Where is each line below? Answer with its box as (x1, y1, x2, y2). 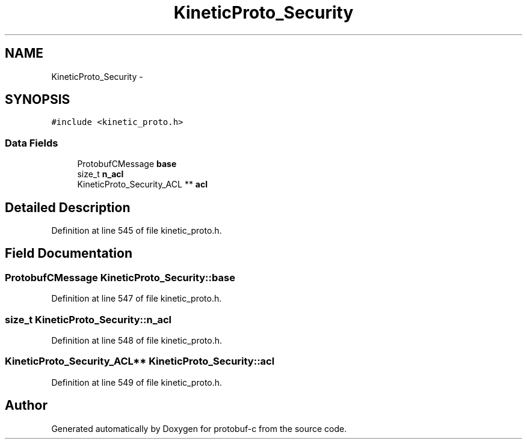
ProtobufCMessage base (77, 159, 177, 169)
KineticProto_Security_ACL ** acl (77, 179, 208, 190)
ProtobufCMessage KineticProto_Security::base (5, 271, 235, 284)
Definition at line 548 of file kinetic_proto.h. (51, 335, 223, 345)
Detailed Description (5, 199, 131, 215)
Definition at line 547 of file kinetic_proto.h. (51, 293, 222, 304)
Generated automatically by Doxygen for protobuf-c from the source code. (51, 423, 347, 434)
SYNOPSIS (5, 92, 70, 108)
